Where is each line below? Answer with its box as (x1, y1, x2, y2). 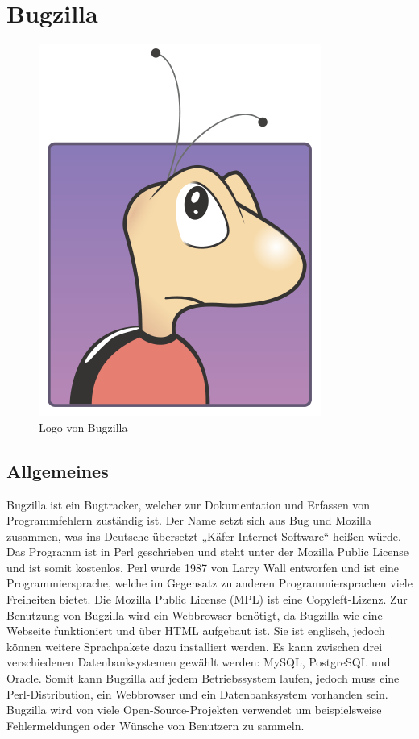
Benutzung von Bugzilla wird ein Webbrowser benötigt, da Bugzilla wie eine (6, 606, 383, 623)
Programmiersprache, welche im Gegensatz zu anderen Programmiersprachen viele (6, 575, 413, 592)
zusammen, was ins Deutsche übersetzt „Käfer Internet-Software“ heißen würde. (6, 527, 401, 544)
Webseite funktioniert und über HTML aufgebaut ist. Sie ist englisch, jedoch (6, 622, 385, 639)
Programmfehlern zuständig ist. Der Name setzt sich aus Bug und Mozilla (6, 512, 371, 529)
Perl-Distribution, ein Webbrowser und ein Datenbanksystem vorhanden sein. (6, 685, 388, 702)
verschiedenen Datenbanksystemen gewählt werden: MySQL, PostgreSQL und (6, 654, 391, 670)
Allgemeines (6, 458, 109, 483)
